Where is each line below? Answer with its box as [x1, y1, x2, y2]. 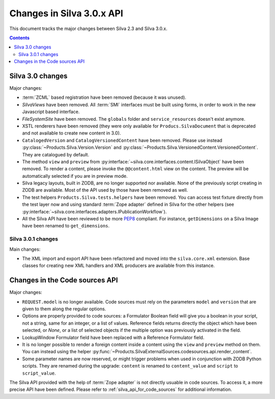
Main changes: [9, 246, 41, 252]
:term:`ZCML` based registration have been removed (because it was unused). [22, 94, 186, 100]
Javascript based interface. [22, 109, 80, 115]
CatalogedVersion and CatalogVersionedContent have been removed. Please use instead [22, 137, 223, 143]
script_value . [22, 370, 56, 376]
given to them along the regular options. [22, 306, 106, 312]
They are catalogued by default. [22, 151, 89, 157]
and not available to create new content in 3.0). [22, 130, 121, 136]
